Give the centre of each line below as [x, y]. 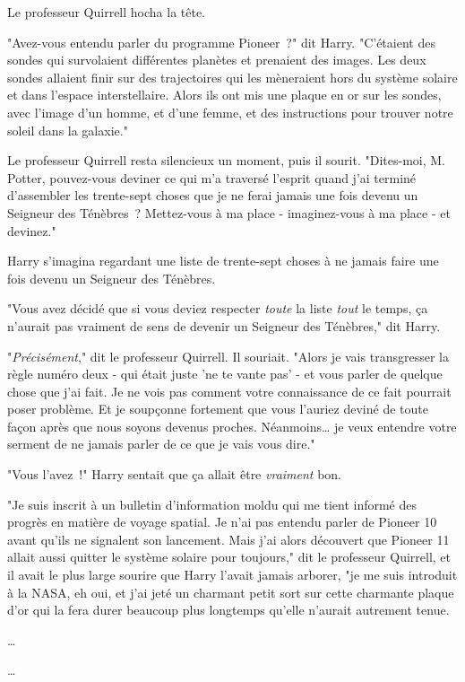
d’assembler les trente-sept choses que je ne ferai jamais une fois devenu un [213, 195]
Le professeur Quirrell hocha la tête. [107, 12]
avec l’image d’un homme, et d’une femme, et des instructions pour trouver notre [230, 112]
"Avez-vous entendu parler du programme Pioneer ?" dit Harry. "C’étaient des [221, 42]
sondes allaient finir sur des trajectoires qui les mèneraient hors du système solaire [232, 77]
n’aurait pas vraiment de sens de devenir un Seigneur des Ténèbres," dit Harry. [224, 325]
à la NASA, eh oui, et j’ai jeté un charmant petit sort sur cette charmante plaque [231, 592]
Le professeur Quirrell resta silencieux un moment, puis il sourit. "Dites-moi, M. [227, 160]
